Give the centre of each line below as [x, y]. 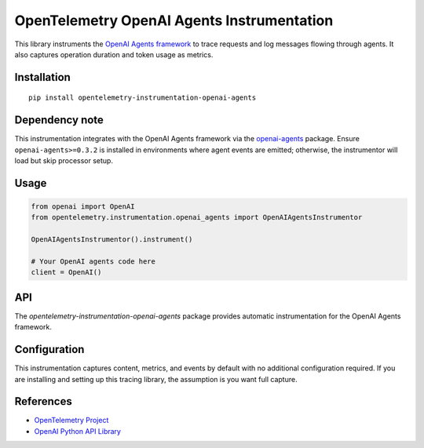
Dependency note [59, 120]
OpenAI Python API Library [78, 431]
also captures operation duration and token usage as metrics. [114, 54]
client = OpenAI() [66, 272]
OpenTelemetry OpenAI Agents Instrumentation [174, 20]
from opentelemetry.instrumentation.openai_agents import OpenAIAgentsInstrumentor [197, 217]
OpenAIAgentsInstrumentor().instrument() [112, 240]
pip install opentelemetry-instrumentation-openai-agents [143, 98]
